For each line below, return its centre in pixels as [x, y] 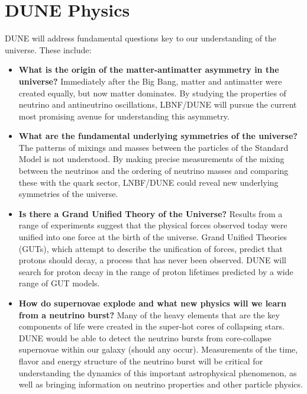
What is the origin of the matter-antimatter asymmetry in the [149, 70]
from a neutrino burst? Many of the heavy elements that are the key [149, 314]
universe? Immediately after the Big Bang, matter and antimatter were [150, 81]
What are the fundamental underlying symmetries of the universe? [158, 136]
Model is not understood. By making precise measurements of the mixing [151, 159]
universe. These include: [48, 49]
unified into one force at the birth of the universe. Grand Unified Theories [153, 237]
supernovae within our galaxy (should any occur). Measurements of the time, [158, 349]
